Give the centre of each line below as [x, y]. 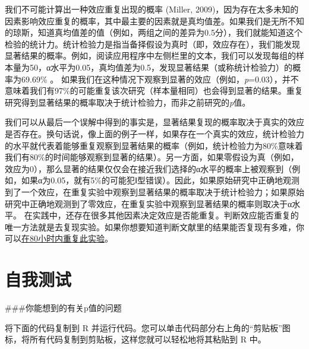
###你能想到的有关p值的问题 [63, 307]
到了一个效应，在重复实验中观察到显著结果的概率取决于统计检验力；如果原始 [154, 191]
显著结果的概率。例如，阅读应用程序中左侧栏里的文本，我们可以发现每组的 [150, 55]
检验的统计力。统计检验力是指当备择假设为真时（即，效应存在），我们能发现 [152, 44]
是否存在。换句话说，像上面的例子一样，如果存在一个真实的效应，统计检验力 [154, 133]
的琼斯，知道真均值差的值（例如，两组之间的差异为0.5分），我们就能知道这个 [154, 32]
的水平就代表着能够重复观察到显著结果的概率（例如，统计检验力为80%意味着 [154, 145]
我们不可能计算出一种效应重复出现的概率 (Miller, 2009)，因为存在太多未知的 [152, 9]
